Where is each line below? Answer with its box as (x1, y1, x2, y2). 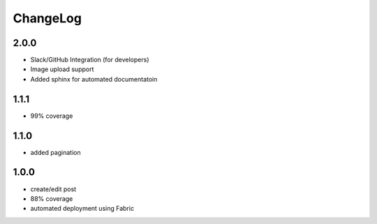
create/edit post (30, 185, 77, 193)
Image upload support (30, 65, 94, 73)
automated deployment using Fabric (30, 204, 135, 213)
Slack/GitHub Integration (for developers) (30, 56, 149, 64)
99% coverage (30, 112, 73, 120)
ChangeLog (13, 10, 82, 26)
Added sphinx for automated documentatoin (30, 75, 158, 83)
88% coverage (30, 194, 73, 202)
